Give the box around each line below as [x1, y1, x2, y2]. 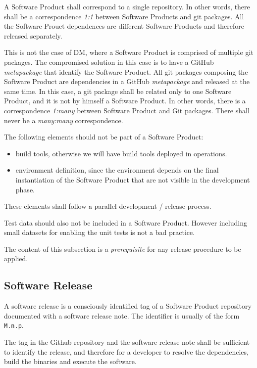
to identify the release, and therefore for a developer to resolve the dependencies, [4, 346, 249, 357]
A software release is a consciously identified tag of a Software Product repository [4, 301, 252, 311]
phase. [15, 184, 35, 194]
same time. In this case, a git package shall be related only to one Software [4, 86, 232, 96]
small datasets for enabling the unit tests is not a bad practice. [4, 227, 195, 237]
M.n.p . [4, 320, 24, 330]
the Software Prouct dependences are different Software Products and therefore [4, 21, 245, 31]
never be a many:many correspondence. [4, 115, 123, 125]
